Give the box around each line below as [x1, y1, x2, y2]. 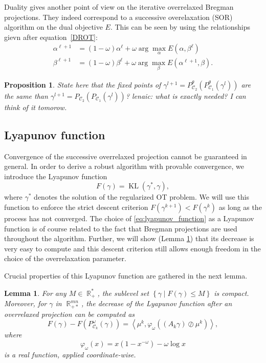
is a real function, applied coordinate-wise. [4, 349, 136, 359]
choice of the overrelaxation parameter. [4, 253, 126, 264]
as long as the [218, 202, 262, 212]
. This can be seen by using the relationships [110, 22, 250, 32]
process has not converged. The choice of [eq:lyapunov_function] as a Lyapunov [4, 213, 254, 224]
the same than [4, 90, 48, 101]
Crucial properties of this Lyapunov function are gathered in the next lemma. [4, 270, 248, 281]
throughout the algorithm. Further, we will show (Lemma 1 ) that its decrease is [4, 233, 254, 244]
